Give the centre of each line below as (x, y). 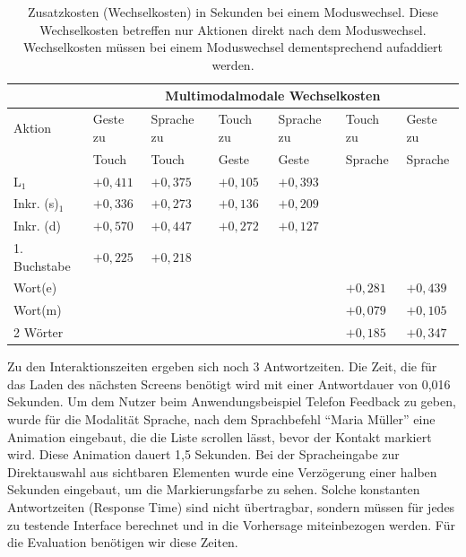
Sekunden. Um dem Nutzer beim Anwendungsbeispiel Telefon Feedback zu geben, (232, 401)
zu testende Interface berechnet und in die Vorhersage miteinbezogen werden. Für (231, 524)
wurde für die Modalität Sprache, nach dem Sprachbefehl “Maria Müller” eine (221, 419)
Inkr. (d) (37, 226)
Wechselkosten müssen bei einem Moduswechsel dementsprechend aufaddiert (233, 47)
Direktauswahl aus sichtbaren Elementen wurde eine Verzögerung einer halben (222, 471)
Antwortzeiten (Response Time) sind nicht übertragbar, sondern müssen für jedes (231, 507)
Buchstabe (42, 265)
